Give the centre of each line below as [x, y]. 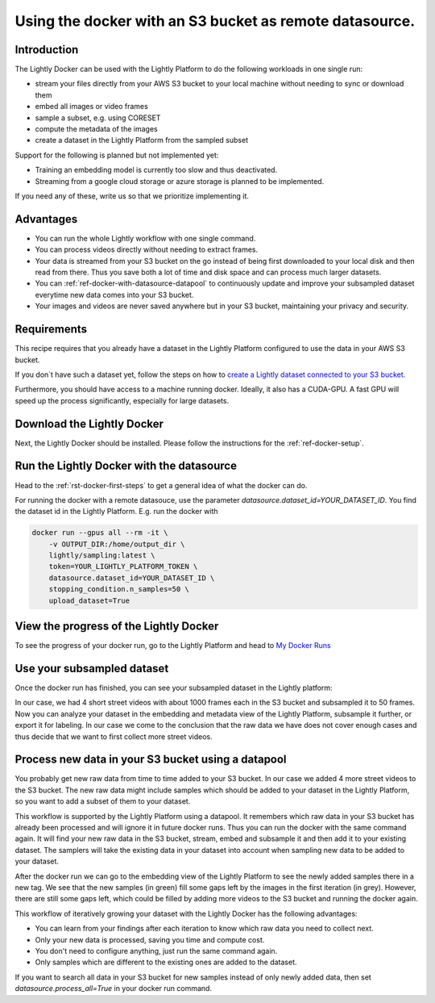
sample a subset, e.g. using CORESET [98, 118]
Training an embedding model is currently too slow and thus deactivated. [156, 170]
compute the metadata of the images [96, 129]
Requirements [51, 330]
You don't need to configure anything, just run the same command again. [156, 951]
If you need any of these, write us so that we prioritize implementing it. [132, 196]
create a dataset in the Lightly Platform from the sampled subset [142, 140]
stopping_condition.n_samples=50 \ [119, 589]
